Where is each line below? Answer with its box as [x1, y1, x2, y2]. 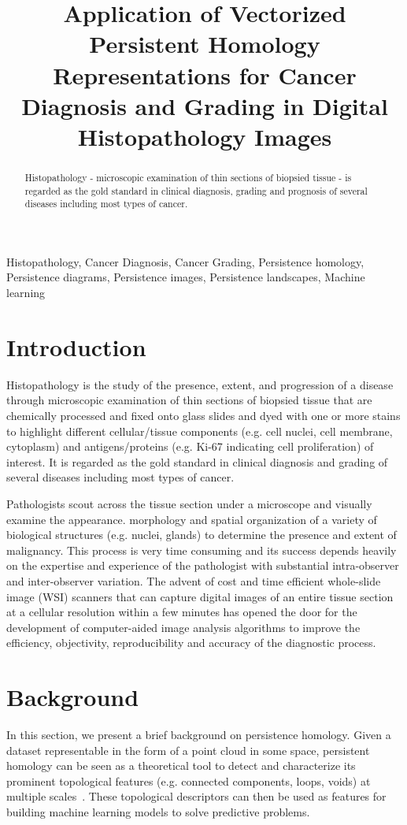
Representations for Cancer [53, 58, 357, 91]
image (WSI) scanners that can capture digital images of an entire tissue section [6, 588, 394, 604]
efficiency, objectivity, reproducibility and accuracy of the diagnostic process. [6, 634, 376, 651]
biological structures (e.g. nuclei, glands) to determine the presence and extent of [6, 526, 397, 543]
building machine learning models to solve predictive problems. [6, 803, 310, 819]
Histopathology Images [77, 120, 332, 152]
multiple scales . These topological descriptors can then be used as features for [6, 788, 387, 805]
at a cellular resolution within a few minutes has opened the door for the [6, 604, 357, 620]
